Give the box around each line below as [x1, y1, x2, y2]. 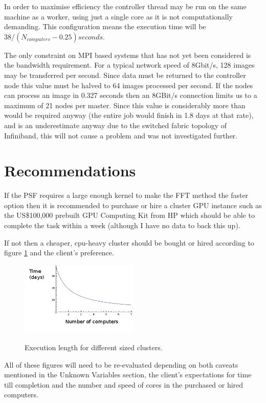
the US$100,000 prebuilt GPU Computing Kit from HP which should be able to [4, 210, 255, 220]
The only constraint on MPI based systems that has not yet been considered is [4, 49, 251, 60]
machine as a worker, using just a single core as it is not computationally [4, 11, 233, 22]
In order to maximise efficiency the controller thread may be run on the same [4, 1, 247, 11]
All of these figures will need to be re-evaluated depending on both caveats [4, 359, 238, 370]
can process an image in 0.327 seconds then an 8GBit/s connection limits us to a [4, 90, 257, 100]
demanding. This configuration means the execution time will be [4, 21, 206, 32]
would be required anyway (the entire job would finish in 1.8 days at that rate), [4, 110, 254, 120]
